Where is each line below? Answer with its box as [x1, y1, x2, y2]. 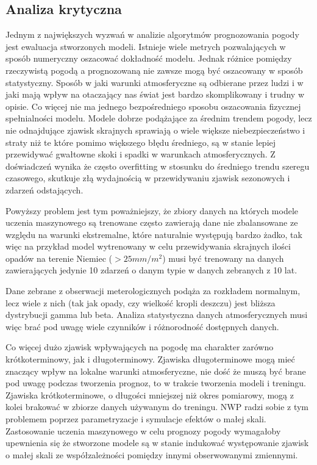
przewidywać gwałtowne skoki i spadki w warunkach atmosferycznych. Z [5, 148, 276, 160]
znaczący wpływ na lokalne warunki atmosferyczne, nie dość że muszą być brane [5, 364, 306, 377]
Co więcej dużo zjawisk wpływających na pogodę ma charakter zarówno [5, 341, 274, 353]
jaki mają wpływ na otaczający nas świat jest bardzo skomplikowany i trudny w [5, 88, 305, 101]
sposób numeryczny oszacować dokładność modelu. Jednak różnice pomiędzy [5, 52, 292, 65]
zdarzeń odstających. [5, 183, 84, 196]
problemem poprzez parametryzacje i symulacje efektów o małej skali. [5, 413, 266, 425]
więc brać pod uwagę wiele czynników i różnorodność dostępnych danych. [5, 320, 279, 333]
